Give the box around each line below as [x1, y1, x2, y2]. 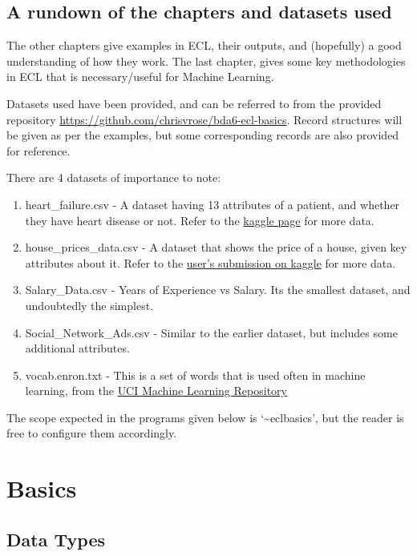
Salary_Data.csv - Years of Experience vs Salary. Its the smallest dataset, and [25, 281, 411, 298]
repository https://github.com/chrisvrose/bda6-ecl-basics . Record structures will [6, 111, 403, 127]
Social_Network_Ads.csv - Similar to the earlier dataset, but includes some [25, 324, 398, 340]
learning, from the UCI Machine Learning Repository [25, 382, 287, 399]
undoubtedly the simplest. [25, 296, 154, 313]
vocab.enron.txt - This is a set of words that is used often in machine [25, 366, 366, 383]
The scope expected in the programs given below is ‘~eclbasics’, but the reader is [6, 409, 404, 425]
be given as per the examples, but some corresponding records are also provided [6, 127, 399, 143]
